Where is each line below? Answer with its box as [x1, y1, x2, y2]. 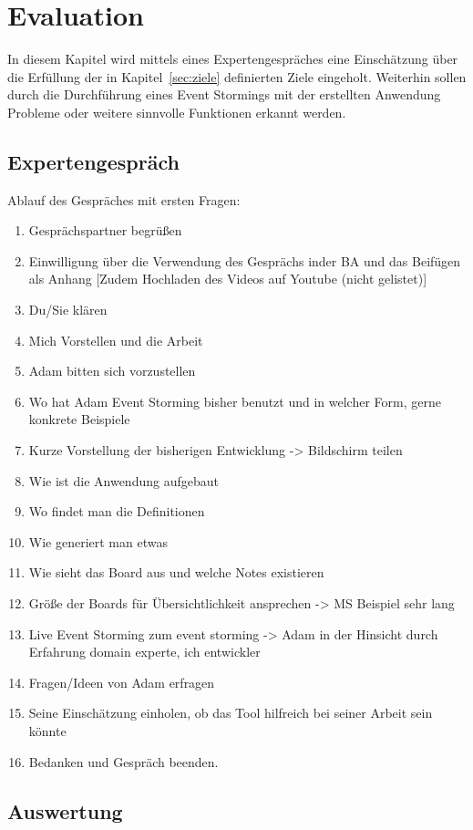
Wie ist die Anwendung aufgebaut [28, 471, 219, 490]
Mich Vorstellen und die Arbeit [28, 330, 203, 349]
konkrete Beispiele [28, 410, 130, 429]
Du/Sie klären [28, 300, 108, 319]
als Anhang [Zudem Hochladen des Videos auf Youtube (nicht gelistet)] [28, 269, 427, 288]
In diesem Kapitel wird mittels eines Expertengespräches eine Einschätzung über [7, 49, 458, 68]
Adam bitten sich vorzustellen [28, 361, 196, 380]
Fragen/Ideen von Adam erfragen [28, 672, 215, 691]
